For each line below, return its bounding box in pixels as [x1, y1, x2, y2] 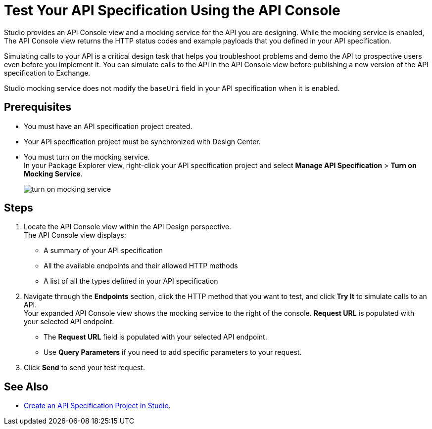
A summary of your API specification [44, 246, 163, 255]
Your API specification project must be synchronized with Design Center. [24, 137, 261, 146]
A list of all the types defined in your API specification [44, 277, 218, 286]
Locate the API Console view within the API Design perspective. [24, 222, 232, 231]
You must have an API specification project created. [24, 122, 192, 130]
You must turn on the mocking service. [24, 152, 150, 161]
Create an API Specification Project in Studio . [24, 401, 171, 410]
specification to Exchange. [4, 68, 91, 77]
